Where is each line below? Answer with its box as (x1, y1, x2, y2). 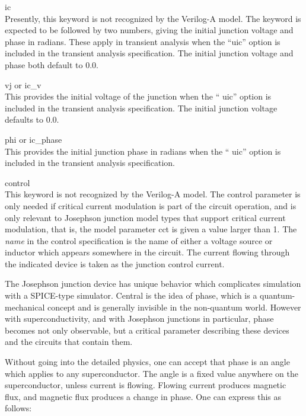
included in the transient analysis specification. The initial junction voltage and (5, 47, 294, 59)
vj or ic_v (5, 78, 42, 91)
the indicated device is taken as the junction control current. (5, 257, 225, 270)
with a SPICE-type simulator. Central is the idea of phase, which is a (5, 289, 257, 302)
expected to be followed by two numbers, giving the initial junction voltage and (5, 24, 294, 36)
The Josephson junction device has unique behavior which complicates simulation (5, 277, 301, 290)
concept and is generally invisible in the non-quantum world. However (47, 300, 301, 313)
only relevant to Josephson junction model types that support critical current (5, 211, 286, 223)
